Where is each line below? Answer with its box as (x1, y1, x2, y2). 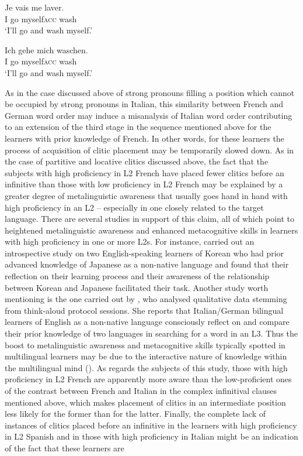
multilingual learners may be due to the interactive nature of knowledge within (5, 350, 287, 362)
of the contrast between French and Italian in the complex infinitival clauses (5, 385, 277, 396)
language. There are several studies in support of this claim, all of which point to (5, 212, 294, 225)
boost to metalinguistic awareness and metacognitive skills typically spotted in (5, 338, 285, 351)
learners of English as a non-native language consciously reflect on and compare (5, 316, 290, 328)
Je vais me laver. (5, 1, 64, 13)
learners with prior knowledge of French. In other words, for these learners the (5, 132, 284, 144)
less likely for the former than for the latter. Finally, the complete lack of (5, 407, 266, 420)
